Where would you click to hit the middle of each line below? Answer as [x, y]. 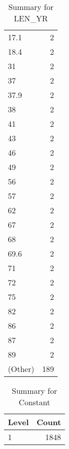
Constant [34, 402]
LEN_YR [31, 18]
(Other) [21, 369]
